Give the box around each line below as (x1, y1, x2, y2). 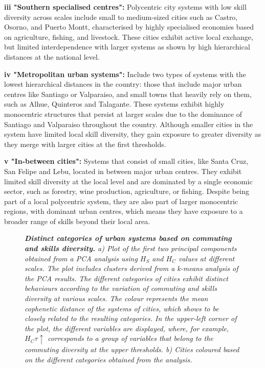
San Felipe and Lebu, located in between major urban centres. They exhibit (4, 165, 242, 176)
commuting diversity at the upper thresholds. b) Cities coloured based (25, 344, 239, 355)
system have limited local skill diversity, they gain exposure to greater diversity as (4, 129, 261, 139)
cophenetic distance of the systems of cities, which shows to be (25, 303, 219, 313)
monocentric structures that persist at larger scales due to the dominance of (4, 108, 242, 119)
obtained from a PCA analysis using (25, 253, 138, 263)
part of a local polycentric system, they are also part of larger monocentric (4, 195, 238, 206)
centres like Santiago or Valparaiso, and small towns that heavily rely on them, (4, 88, 252, 99)
